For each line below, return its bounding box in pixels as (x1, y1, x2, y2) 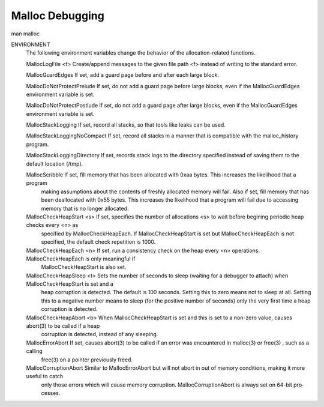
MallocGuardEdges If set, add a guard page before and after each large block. (26, 71, 219, 79)
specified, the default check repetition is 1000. (41, 238, 156, 246)
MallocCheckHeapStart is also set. (41, 264, 127, 271)
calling (26, 348, 43, 355)
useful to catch (26, 373, 64, 380)
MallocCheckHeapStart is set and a (26, 280, 113, 288)
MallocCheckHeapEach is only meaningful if (26, 255, 136, 262)
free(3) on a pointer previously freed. (41, 356, 133, 363)
